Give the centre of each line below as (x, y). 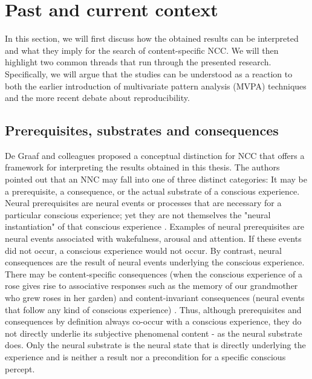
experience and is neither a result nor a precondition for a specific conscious (145, 356)
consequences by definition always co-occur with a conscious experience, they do (153, 321)
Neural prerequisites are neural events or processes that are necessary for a (143, 203)
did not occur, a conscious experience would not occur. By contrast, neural (143, 250)
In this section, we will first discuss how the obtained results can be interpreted (152, 38)
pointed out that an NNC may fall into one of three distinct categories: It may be (156, 179)
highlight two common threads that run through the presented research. (138, 62)
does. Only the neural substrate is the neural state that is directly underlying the (155, 345)
